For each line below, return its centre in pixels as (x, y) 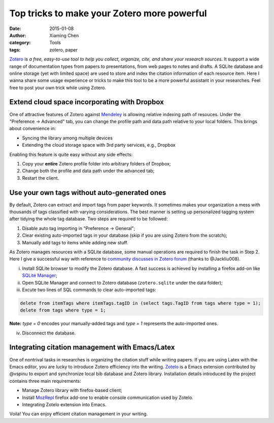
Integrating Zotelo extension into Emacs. (64, 404)
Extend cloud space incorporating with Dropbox (87, 102)
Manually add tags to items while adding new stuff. (75, 242)
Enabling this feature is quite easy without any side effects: (71, 154)
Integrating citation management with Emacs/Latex (92, 347)
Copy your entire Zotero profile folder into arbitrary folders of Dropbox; (96, 163)
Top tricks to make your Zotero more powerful (108, 13)
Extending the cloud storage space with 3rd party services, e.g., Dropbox (99, 145)
